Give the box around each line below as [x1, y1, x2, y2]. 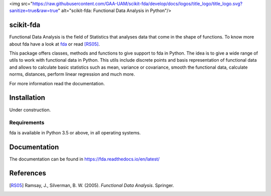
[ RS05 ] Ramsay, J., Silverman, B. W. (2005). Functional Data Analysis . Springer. [9, 182, 174, 188]
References [9, 169, 46, 177]
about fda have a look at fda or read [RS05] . [9, 41, 100, 47]
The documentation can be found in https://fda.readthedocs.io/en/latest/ [9, 156, 160, 162]
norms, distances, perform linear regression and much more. [9, 71, 135, 77]
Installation [9, 93, 45, 102]
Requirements [9, 119, 45, 126]
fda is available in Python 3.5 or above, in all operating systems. [9, 129, 141, 135]
